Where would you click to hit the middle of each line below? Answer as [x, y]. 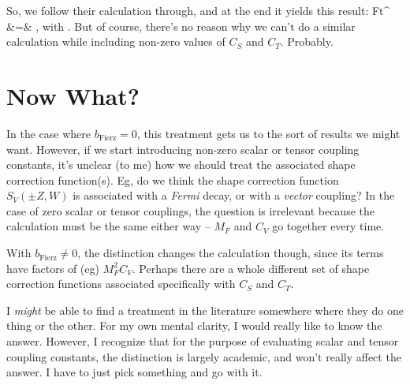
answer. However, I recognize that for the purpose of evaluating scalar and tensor [203, 341]
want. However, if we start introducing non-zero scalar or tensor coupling [183, 149]
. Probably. [307, 41]
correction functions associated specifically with [121, 284]
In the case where [49, 133]
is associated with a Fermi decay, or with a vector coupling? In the [234, 195]
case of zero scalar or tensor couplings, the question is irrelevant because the [190, 210]
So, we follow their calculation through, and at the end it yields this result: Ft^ [198, 10]
